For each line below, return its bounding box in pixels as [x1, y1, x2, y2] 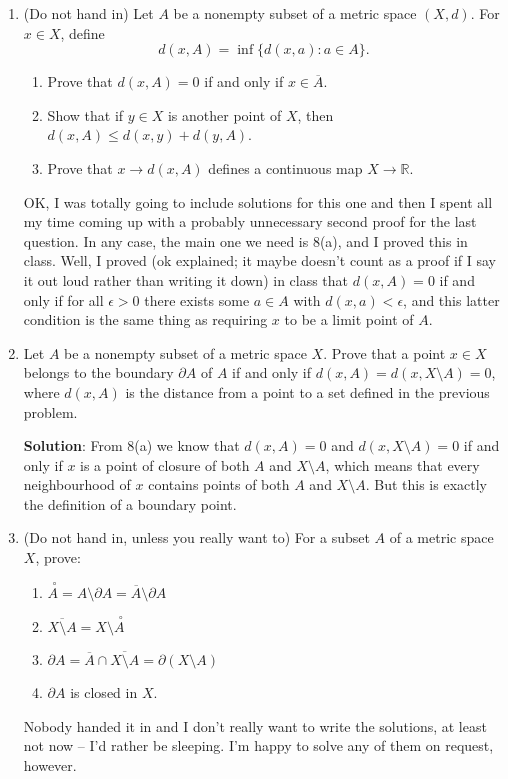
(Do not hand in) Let [23, 3, 154, 23]
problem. [23, 401, 78, 422]
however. [23, 754, 77, 775]
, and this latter [403, 289, 500, 310]
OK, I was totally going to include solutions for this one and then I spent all [23, 191, 493, 212]
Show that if [47, 104, 124, 125]
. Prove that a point [323, 342, 446, 363]
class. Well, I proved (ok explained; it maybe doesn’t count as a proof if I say [23, 250, 496, 271]
